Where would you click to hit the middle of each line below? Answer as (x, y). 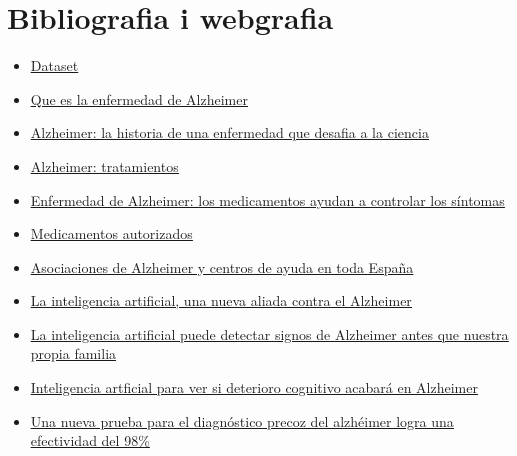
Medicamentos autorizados (111, 233)
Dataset (54, 65)
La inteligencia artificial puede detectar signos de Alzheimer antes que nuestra (269, 333)
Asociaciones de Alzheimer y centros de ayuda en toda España (222, 266)
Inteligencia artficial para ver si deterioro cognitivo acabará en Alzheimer (254, 387)
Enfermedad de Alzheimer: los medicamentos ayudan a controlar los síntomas (267, 199)
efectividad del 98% (90, 440)
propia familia (73, 353)
